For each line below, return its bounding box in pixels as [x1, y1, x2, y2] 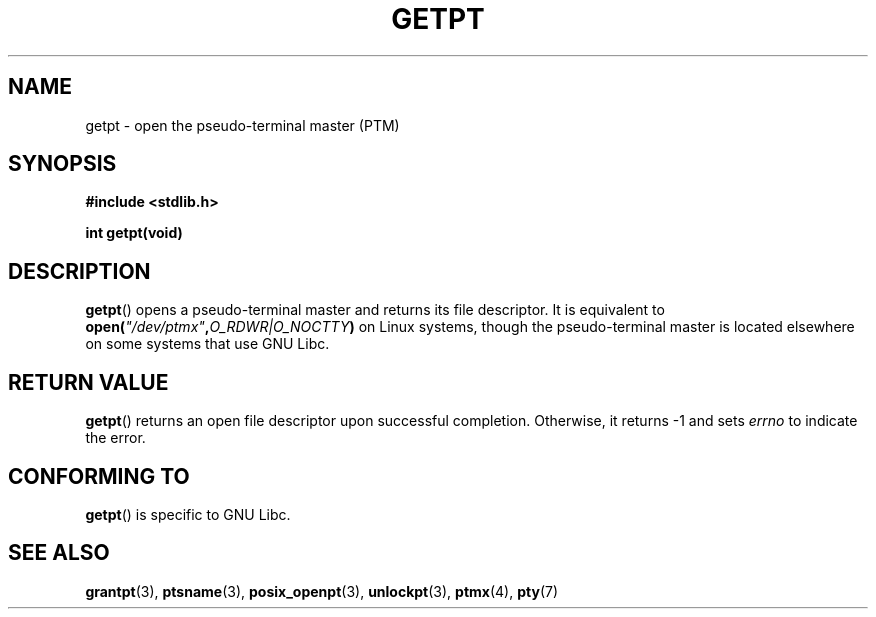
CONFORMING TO [8, 463, 190, 489]
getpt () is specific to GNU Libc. [85, 505, 291, 523]
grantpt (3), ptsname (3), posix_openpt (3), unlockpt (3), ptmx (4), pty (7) [85, 582, 559, 600]
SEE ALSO [8, 540, 110, 566]
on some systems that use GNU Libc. [85, 335, 330, 353]
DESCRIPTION [8, 258, 151, 284]
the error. [85, 429, 146, 447]
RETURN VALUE [8, 369, 169, 395]
